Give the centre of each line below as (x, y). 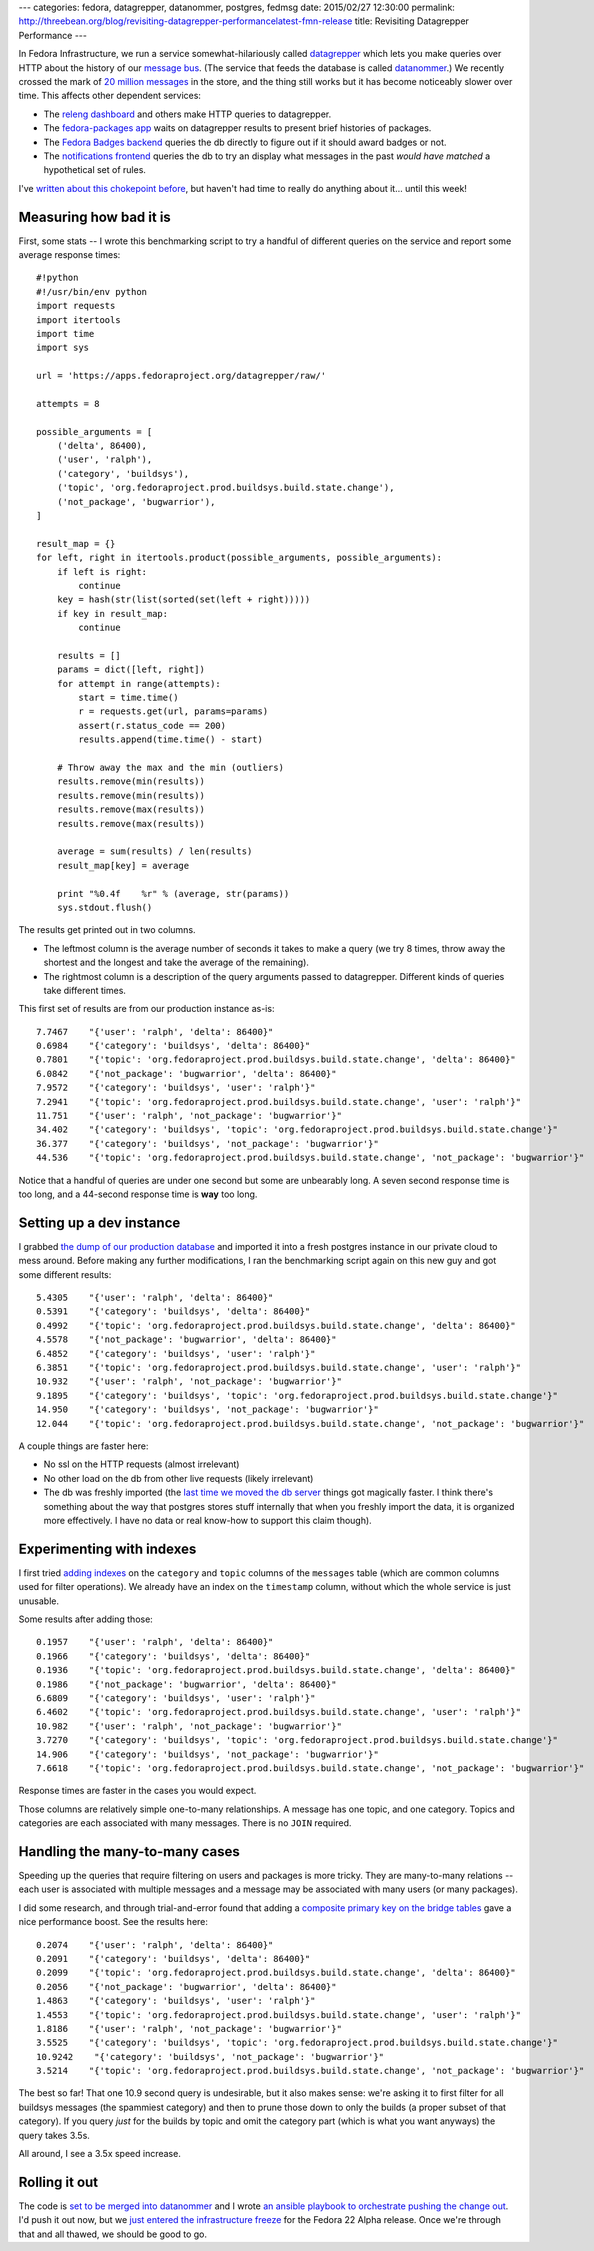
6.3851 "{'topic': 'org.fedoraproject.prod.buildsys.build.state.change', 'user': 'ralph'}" (279, 1368)
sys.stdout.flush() (104, 907)
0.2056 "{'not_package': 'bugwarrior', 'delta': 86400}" (186, 1986)
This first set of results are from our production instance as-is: (146, 1009)
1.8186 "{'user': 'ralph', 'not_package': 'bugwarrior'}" (189, 2028)
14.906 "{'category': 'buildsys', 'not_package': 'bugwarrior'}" (207, 1754)
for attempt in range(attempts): (139, 683)
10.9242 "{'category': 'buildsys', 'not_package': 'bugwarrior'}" (210, 2056)
